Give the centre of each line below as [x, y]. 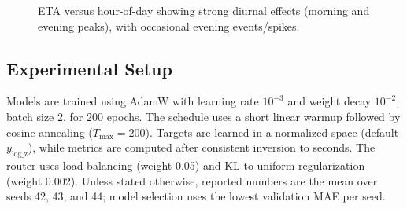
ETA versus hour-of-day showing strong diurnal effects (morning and [204, 10]
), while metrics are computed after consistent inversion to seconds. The [202, 147]
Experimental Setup [89, 68]
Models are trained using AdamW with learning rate [133, 101]
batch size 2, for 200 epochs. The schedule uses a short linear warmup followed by [203, 116]
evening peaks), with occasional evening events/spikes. [169, 26]
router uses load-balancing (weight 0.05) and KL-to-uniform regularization [186, 165]
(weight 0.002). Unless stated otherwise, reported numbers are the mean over [192, 180]
